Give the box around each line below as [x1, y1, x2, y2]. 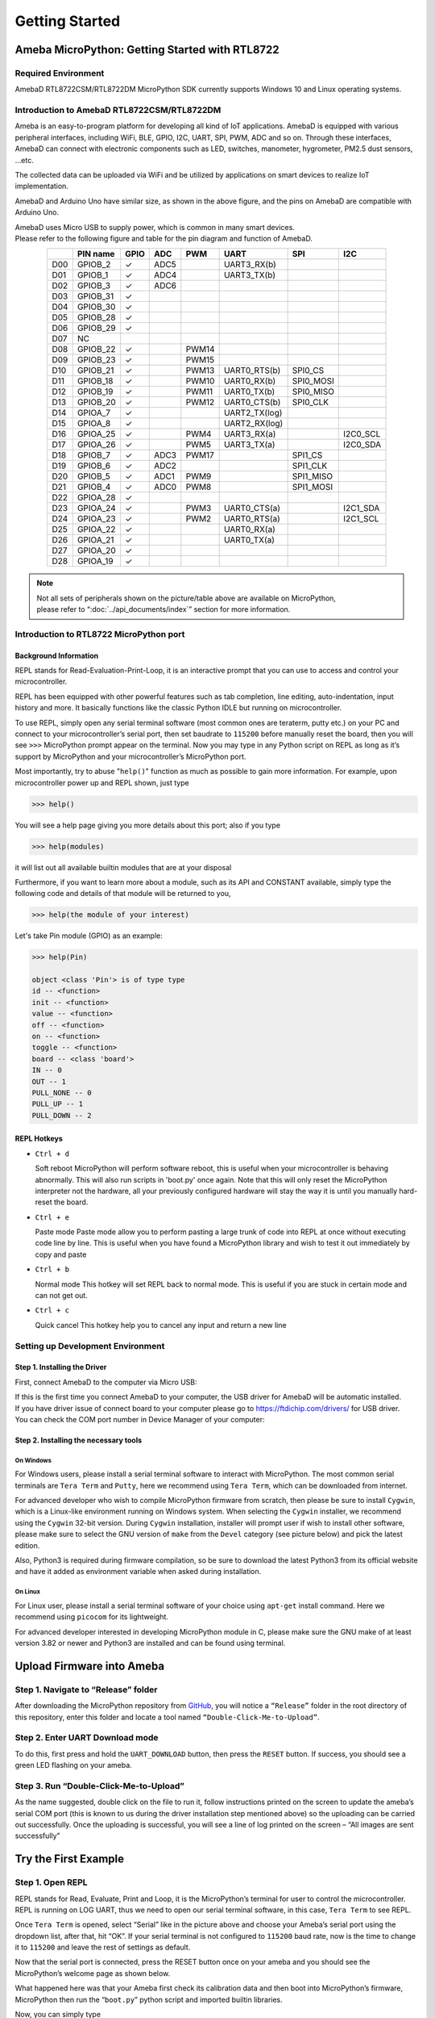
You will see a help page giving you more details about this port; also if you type [14, 820, 281, 830]
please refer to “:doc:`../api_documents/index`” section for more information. [36, 605, 291, 614]
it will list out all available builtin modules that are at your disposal [14, 862, 232, 872]
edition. [14, 1540, 40, 1550]
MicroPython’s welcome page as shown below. [14, 1968, 171, 1978]
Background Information [14, 651, 99, 660]
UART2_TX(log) [223, 408, 283, 419]
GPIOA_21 [77, 534, 114, 546]
